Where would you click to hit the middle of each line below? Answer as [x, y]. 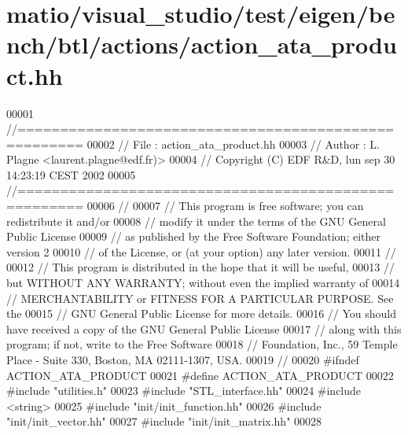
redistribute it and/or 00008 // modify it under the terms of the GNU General [196, 221]
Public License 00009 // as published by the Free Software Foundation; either [193, 236]
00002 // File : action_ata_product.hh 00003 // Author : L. [233, 144]
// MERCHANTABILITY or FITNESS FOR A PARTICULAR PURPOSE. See [200, 298]
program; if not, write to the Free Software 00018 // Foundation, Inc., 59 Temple [202, 344]
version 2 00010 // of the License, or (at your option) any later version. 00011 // [201, 251]
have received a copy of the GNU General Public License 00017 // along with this [204, 328]
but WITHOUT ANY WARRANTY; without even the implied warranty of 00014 [203, 283]
